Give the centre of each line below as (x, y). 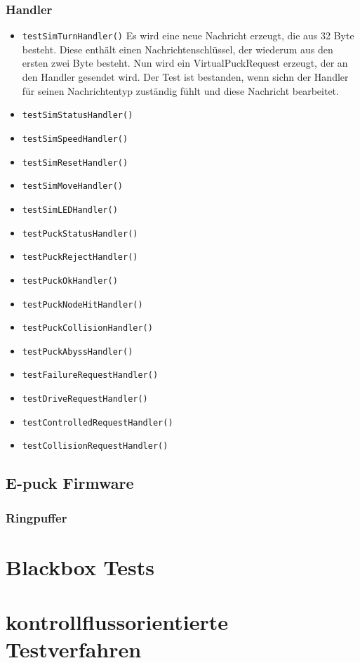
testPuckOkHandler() (70, 281)
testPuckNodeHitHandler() (82, 304)
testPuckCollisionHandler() (87, 328)
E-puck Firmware (70, 483)
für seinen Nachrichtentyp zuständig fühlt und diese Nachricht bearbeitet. (180, 90)
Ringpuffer (36, 517)
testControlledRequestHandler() (98, 422)
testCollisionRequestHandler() (95, 446)
